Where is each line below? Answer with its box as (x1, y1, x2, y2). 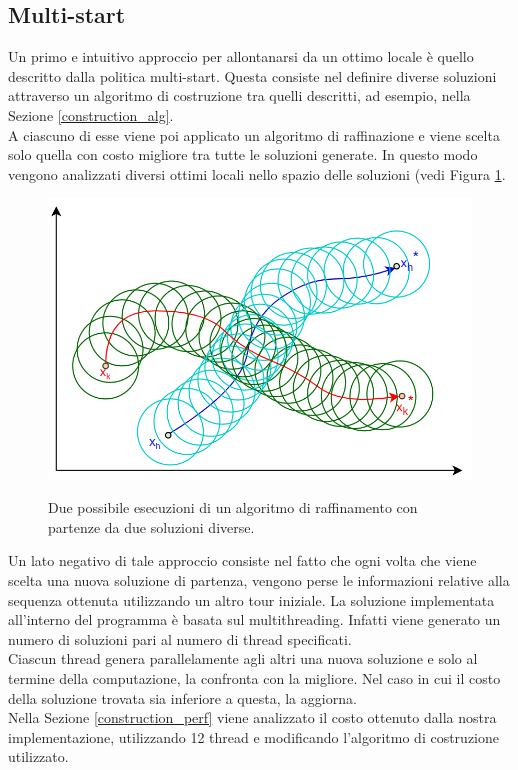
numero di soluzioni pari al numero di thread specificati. (8, 628, 352, 649)
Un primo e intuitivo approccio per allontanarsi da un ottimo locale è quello (8, 46, 474, 67)
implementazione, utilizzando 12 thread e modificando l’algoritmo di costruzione (8, 726, 499, 747)
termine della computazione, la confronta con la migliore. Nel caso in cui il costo (8, 667, 501, 688)
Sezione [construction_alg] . (8, 104, 174, 125)
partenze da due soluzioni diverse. (48, 516, 255, 537)
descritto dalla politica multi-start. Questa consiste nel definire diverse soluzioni (8, 65, 497, 86)
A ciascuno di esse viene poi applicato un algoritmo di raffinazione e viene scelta (8, 124, 500, 145)
